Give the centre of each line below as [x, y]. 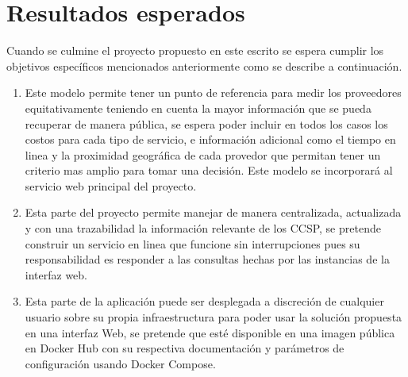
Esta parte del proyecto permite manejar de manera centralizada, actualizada [213, 212]
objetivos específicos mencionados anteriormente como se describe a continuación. [204, 65]
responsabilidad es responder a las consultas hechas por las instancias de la [207, 259]
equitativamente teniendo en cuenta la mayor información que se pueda [198, 108]
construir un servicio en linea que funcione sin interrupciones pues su [192, 243]
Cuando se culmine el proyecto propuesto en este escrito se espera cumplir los [195, 50]
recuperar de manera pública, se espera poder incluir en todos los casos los [206, 123]
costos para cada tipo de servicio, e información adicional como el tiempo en [210, 139]
